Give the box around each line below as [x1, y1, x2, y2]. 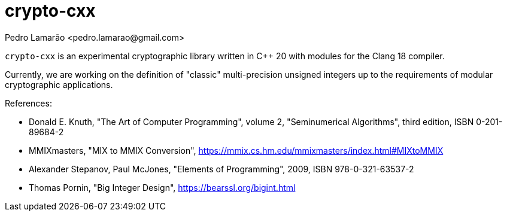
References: [5, 98, 52, 108]
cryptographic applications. [5, 79, 113, 90]
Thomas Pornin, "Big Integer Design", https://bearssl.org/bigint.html [29, 182, 296, 193]
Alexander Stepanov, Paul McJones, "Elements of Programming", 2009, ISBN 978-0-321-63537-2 [29, 163, 414, 174]
